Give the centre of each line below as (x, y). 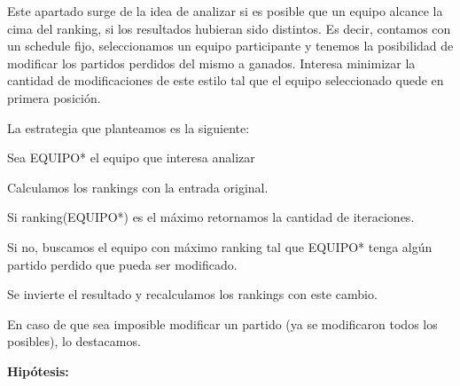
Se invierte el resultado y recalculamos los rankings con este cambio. (192, 294)
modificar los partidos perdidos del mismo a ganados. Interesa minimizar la (211, 63)
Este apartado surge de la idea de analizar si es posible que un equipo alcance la (225, 11)
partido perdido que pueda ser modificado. (122, 264)
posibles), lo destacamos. (74, 341)
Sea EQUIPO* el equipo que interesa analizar (131, 158)
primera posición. (54, 97)
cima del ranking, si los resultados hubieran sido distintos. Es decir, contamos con (229, 28)
